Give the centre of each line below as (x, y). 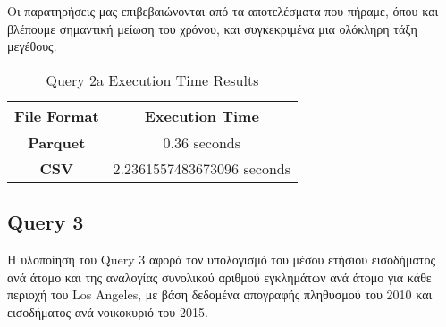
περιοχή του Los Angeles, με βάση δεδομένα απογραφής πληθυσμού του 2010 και (220, 294)
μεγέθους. (32, 46)
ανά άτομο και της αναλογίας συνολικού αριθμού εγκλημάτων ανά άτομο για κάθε (219, 277)
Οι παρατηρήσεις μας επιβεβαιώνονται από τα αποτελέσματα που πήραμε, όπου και (223, 11)
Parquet (57, 142)
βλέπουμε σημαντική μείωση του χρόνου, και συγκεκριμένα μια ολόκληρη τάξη (212, 28)
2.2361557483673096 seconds (202, 168)
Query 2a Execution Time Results (152, 80)
